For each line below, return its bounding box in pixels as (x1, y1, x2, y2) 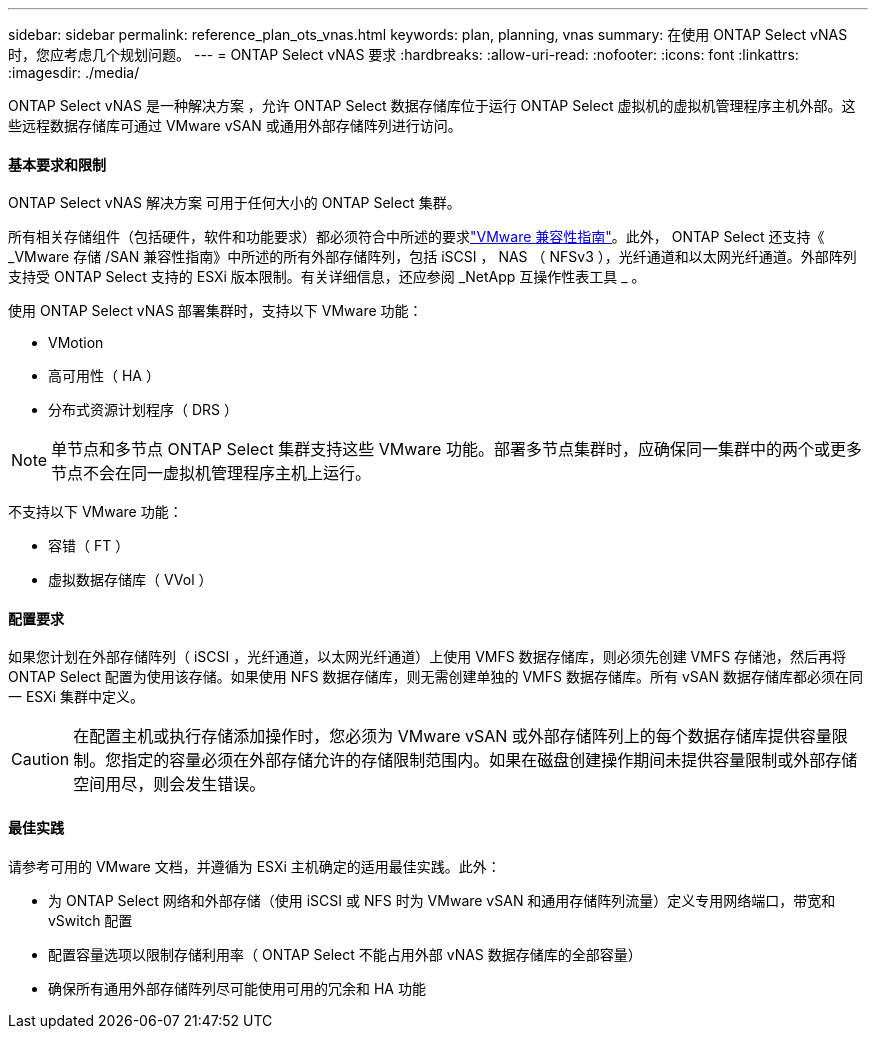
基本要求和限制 (8, 155, 106, 173)
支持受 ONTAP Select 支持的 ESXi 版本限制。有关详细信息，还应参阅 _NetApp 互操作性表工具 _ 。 (8, 268, 646, 286)
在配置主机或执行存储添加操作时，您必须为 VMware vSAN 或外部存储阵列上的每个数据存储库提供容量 (73, 726, 832, 747)
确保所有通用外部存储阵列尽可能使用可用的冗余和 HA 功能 (48, 979, 426, 997)
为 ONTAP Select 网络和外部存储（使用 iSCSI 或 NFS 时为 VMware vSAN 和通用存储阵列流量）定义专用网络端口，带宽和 (48, 891, 836, 909)
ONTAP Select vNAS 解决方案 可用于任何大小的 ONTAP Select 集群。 (8, 194, 461, 212)
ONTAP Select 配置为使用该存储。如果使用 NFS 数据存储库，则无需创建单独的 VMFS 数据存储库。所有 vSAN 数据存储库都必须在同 (8, 668, 863, 686)
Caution (11, 749, 70, 770)
